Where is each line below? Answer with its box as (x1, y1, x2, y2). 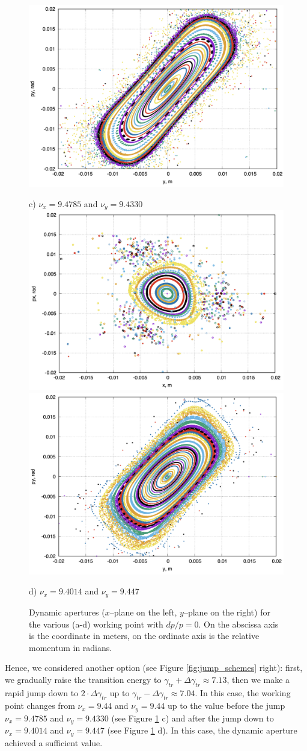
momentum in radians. (29, 641, 112, 653)
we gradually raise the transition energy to (5, 673, 162, 685)
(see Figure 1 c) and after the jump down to (111, 711, 274, 724)
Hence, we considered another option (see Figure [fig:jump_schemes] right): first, (5, 661, 303, 674)
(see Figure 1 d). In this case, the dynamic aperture (107, 724, 297, 737)
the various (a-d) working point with (29, 617, 163, 630)
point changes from (5, 699, 75, 712)
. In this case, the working (195, 686, 291, 699)
